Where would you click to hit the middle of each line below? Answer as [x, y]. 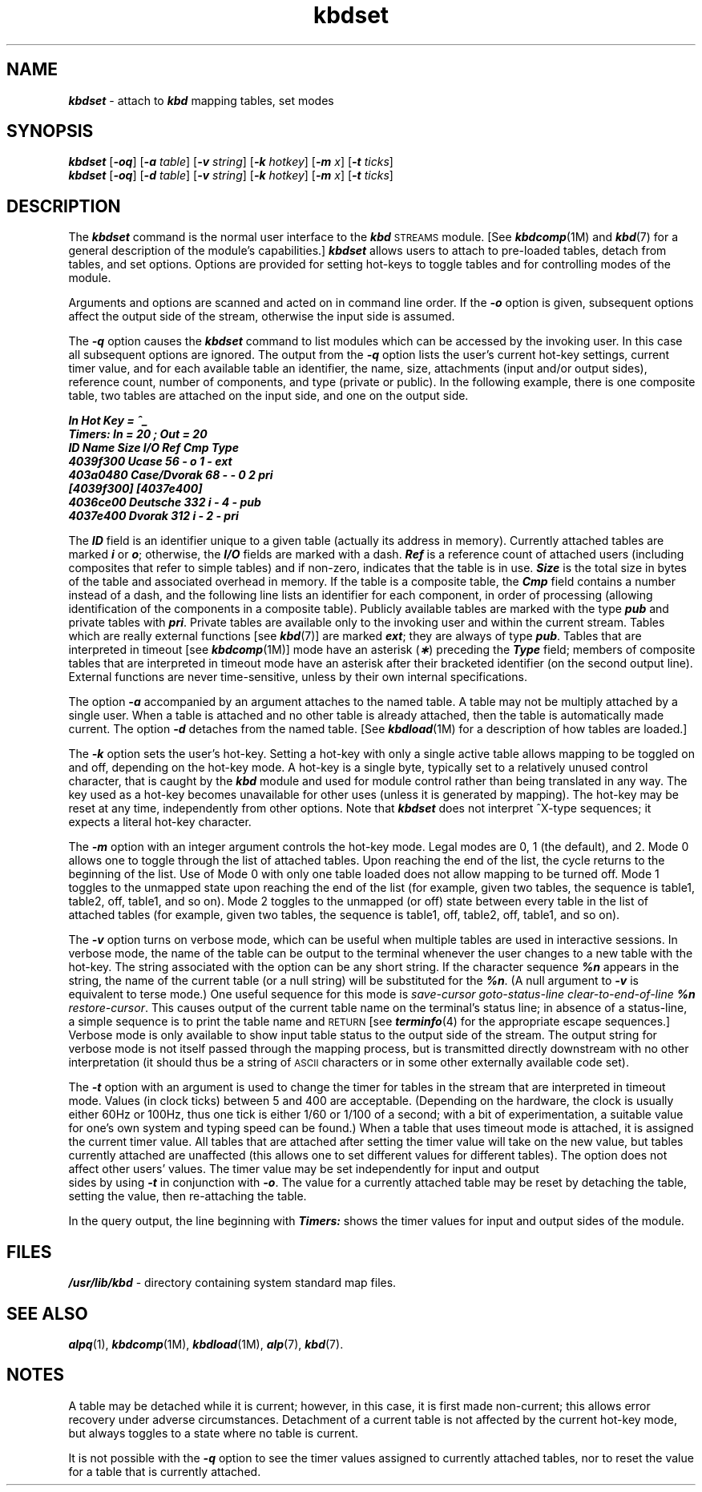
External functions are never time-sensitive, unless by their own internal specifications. [298, 677]
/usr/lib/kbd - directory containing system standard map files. [232, 1283]
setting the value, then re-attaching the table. [188, 1196]
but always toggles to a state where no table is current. [214, 1433]
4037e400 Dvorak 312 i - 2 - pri [153, 516]
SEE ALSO [47, 1313]
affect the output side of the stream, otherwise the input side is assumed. [262, 317]
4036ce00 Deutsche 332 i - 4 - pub [165, 502]
